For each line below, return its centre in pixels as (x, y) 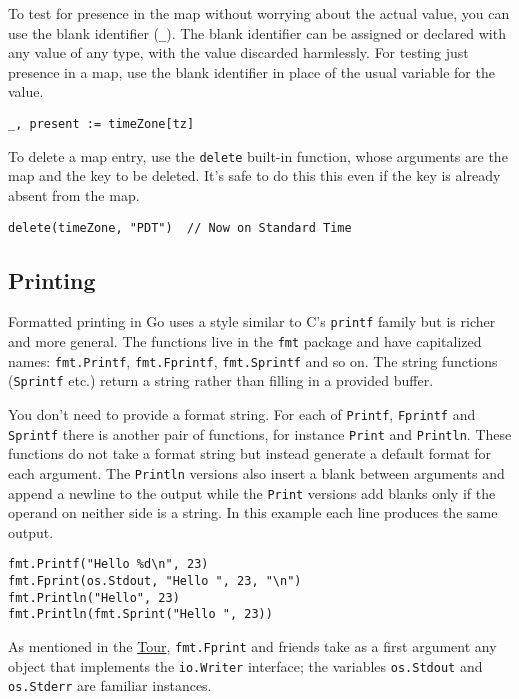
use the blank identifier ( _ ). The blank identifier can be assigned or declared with (257, 32)
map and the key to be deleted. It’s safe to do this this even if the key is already (254, 175)
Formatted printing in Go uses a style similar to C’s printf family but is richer (252, 321)
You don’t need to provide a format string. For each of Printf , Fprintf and (242, 414)
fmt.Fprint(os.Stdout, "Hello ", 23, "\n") (155, 581)
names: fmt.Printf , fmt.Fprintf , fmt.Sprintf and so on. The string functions (253, 360)
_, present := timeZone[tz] (101, 124)
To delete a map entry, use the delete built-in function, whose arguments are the (258, 155)
